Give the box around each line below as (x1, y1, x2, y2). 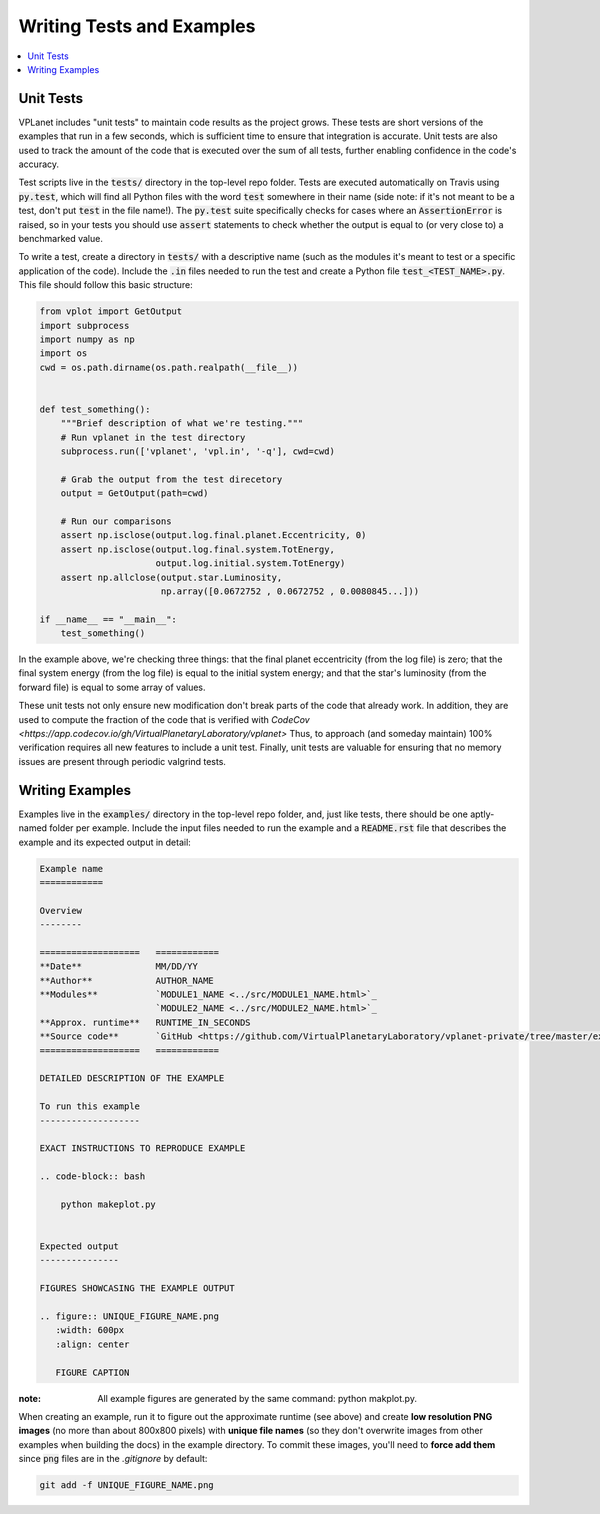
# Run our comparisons (60, 515, 172, 527)
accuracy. (18, 158, 60, 170)
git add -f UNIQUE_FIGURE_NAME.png (39, 1480, 214, 1491)
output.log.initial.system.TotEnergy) (155, 558, 346, 569)
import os (39, 348, 88, 359)
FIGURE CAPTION (55, 1366, 130, 1378)
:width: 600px (55, 1325, 125, 1336)
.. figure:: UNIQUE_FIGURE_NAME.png (39, 1311, 220, 1322)
